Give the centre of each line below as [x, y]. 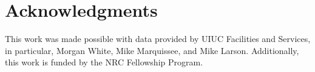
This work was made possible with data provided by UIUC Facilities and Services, [158, 39]
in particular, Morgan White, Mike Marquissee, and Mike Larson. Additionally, [152, 50]
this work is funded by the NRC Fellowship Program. [104, 62]
